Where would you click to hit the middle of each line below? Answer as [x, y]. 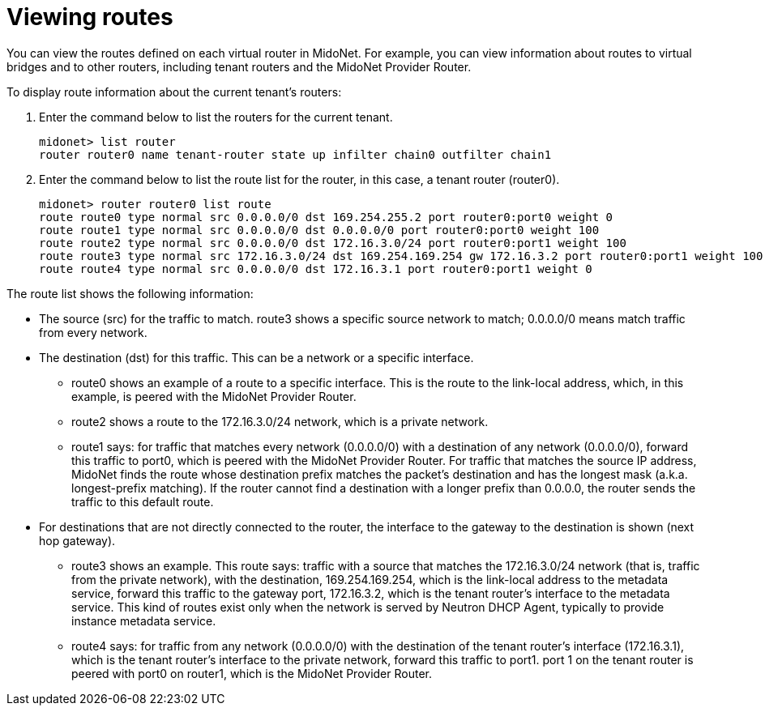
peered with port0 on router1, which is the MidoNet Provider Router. [252, 673]
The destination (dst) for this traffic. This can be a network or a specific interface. [256, 357]
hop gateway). [77, 540]
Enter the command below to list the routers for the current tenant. [216, 117]
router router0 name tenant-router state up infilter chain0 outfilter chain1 [295, 154]
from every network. [93, 332]
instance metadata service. [144, 620]
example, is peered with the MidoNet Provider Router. [214, 396]
